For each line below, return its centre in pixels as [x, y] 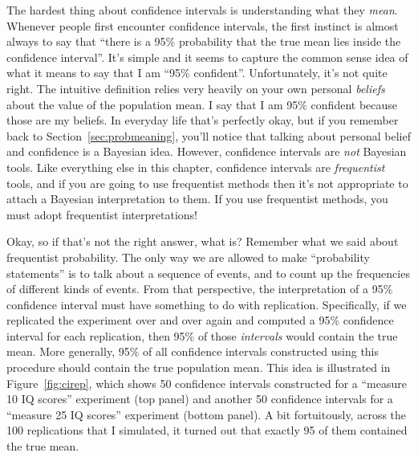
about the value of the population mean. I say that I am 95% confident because [202, 104]
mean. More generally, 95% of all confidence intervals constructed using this [193, 351]
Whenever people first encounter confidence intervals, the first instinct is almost [203, 25]
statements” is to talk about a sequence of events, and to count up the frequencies [208, 273]
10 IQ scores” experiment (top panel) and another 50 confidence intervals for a [200, 399]
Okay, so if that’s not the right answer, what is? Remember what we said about [203, 241]
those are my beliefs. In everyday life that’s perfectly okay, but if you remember [203, 120]
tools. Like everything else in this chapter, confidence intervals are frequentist [196, 167]
